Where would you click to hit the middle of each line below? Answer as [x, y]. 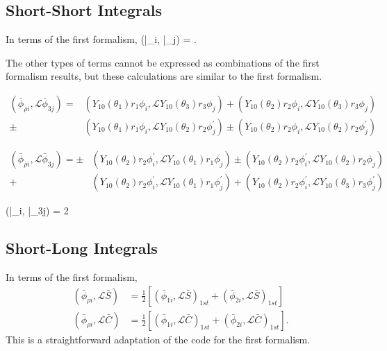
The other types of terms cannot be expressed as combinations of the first [163, 62]
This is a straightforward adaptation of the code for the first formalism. [158, 339]
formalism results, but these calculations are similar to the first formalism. [164, 76]
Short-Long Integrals [82, 248]
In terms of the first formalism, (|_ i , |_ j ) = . [101, 39]
